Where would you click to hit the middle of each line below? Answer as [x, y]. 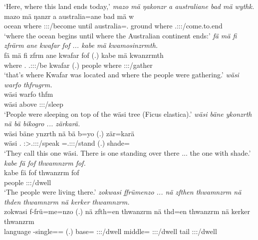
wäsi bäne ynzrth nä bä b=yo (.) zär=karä [69, 133]
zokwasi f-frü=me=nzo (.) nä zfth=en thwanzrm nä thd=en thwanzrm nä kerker [127, 211]
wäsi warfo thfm [29, 94]
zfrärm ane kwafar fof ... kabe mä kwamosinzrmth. [81, 45]
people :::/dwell [28, 182]
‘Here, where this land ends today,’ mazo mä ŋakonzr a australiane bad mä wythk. [129, 6]
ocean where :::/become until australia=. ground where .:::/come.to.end [113, 26]
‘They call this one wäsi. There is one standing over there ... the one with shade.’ [128, 152]
